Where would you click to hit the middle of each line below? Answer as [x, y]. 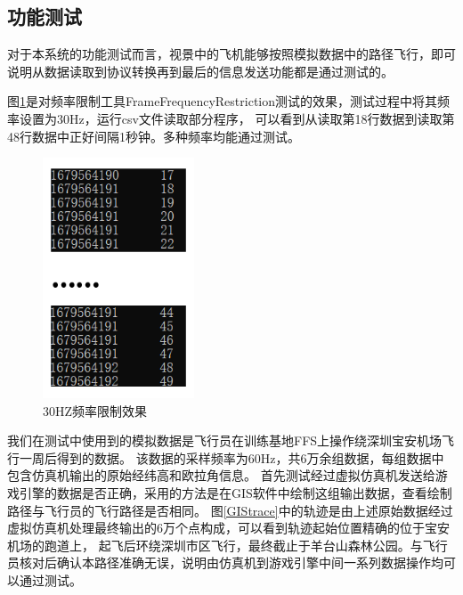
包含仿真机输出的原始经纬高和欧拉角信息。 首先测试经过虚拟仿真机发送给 [221, 475]
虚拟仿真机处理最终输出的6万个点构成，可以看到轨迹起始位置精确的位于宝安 [228, 528]
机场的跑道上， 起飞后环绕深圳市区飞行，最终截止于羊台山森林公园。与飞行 [227, 545]
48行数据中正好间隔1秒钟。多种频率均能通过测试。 [154, 136]
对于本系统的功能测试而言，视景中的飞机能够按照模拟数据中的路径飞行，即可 [231, 54]
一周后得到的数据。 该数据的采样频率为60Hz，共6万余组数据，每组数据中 [231, 457]
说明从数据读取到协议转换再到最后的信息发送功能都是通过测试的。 [200, 71]
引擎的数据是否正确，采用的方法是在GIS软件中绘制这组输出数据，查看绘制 [236, 492]
